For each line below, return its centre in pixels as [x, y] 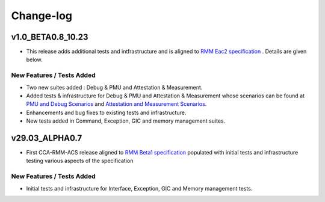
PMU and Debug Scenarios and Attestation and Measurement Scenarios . [116, 104]
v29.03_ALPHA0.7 [47, 138]
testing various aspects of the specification [80, 161]
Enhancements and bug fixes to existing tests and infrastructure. [106, 112]
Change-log [42, 16]
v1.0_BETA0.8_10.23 [50, 37]
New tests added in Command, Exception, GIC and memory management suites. [126, 121]
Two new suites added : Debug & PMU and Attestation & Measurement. [114, 87]
